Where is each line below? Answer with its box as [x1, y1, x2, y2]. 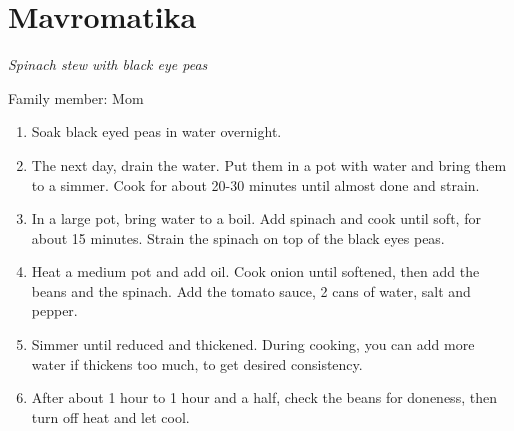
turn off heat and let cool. [31, 406, 190, 427]
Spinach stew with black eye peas [8, 54, 208, 75]
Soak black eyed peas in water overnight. [31, 121, 282, 142]
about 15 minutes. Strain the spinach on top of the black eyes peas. [31, 227, 445, 248]
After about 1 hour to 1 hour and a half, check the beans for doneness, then [31, 387, 497, 408]
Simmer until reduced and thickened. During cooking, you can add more [31, 334, 475, 355]
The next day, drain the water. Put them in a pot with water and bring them [31, 154, 507, 175]
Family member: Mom [8, 87, 144, 108]
